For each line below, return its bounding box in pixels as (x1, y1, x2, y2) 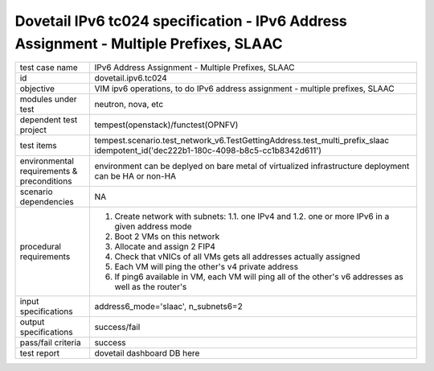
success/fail (94, 322, 141, 333)
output (19, 316, 45, 328)
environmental (19, 155, 74, 167)
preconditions (19, 175, 72, 187)
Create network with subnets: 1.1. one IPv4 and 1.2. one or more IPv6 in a (114, 211, 390, 222)
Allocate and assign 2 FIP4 (114, 241, 216, 253)
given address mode (114, 221, 192, 233)
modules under (19, 93, 77, 105)
